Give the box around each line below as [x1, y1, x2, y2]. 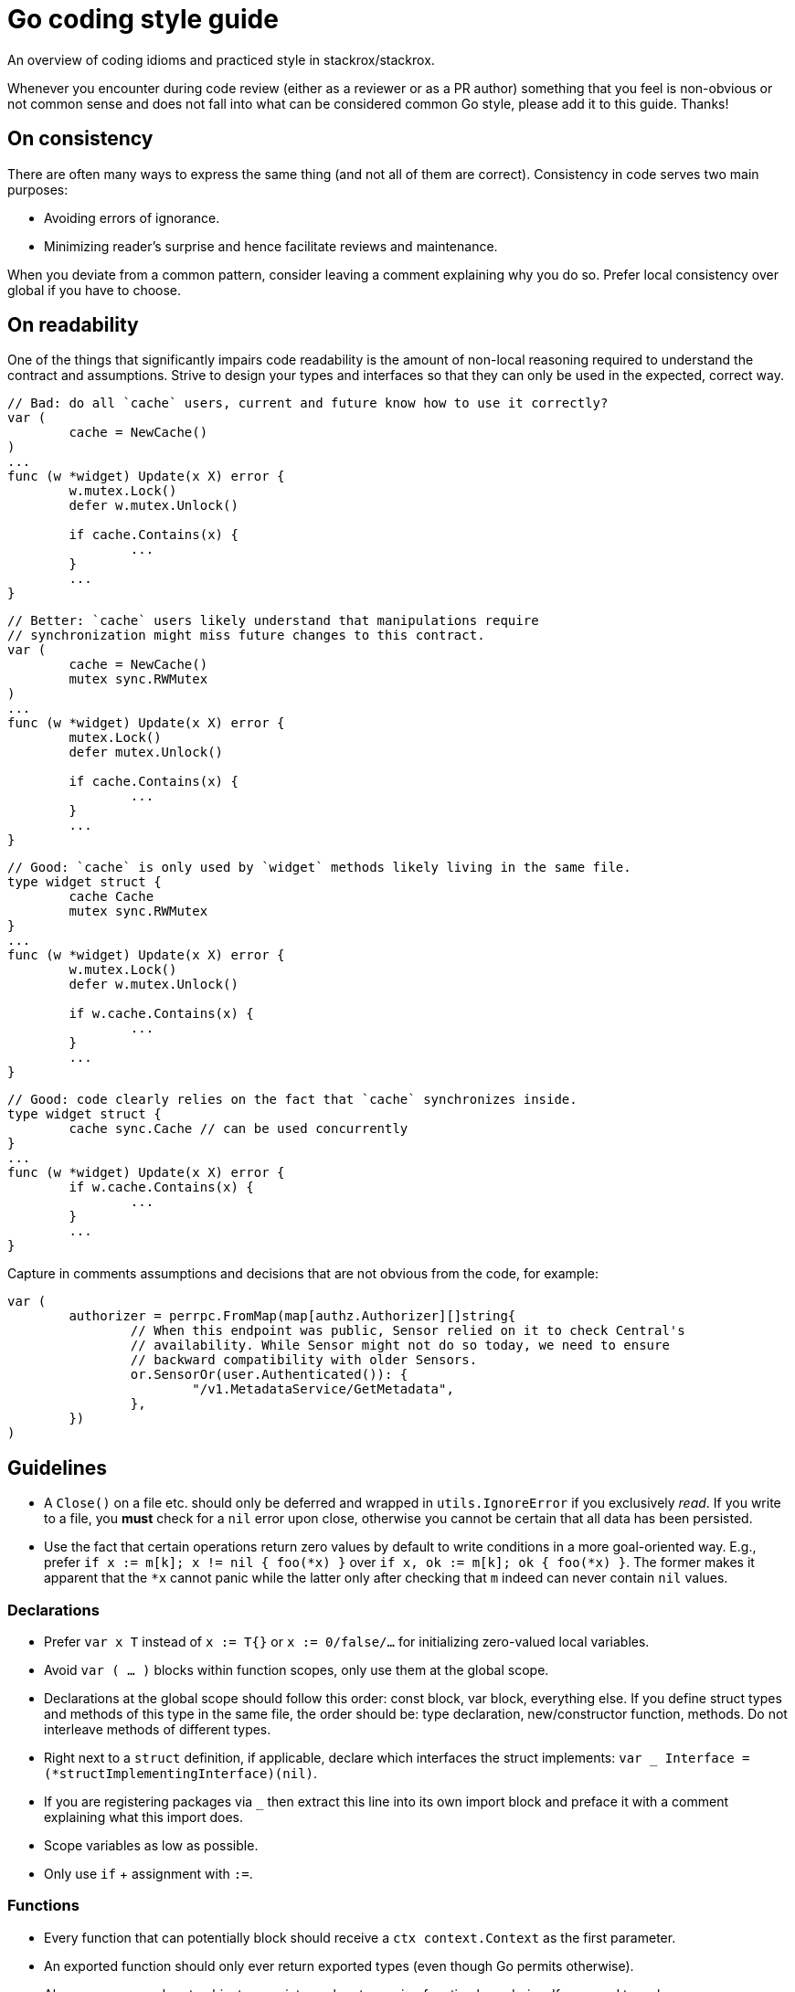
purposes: [7, 181, 69, 197]
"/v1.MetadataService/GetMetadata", [192, 1382, 454, 1397]
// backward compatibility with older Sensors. [130, 1352, 478, 1368]
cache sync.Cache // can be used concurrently [69, 1121, 408, 1137]
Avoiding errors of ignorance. [44, 209, 220, 226]
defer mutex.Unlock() [69, 745, 224, 760]
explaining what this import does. [44, 1809, 244, 1826]
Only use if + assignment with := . [44, 1866, 253, 1882]
